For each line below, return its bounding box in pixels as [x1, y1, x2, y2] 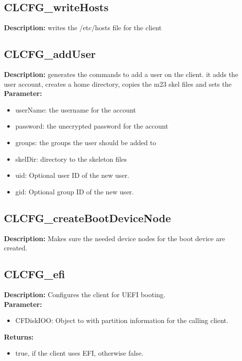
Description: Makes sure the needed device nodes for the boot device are [4, 233, 225, 243]
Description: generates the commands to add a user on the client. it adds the [4, 69, 239, 79]
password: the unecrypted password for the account [15, 121, 169, 131]
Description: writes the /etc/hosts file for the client [4, 22, 162, 33]
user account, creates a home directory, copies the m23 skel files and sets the [4, 78, 232, 89]
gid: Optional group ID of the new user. [15, 186, 134, 196]
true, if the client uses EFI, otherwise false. [15, 348, 144, 358]
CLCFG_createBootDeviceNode [4, 210, 171, 225]
